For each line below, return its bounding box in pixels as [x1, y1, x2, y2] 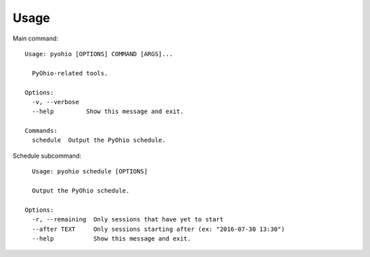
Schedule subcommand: [12, 151, 82, 160]
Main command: [12, 34, 58, 42]
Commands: [25, 127, 58, 135]
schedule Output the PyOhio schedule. [32, 136, 166, 144]
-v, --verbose [32, 98, 79, 106]
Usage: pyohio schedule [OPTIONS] [32, 168, 148, 175]
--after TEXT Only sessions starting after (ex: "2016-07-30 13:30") [32, 225, 285, 233]
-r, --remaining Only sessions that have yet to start [32, 216, 224, 223]
